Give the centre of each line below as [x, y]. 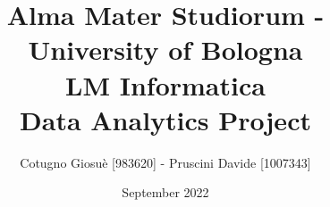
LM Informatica [165, 84]
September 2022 [165, 192]
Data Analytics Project [165, 119]
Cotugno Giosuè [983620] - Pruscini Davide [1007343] [165, 162]
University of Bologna [165, 50]
